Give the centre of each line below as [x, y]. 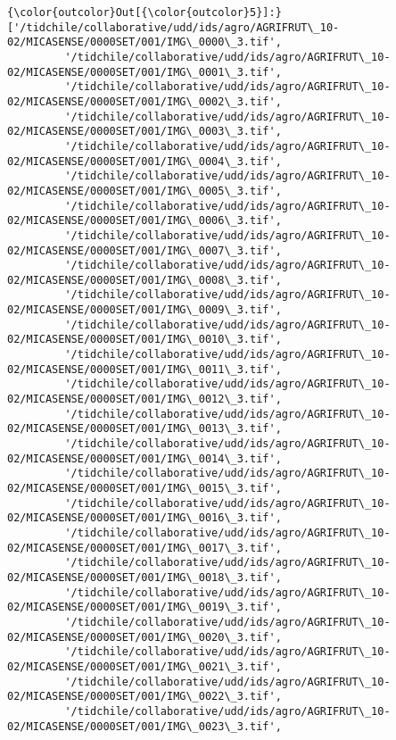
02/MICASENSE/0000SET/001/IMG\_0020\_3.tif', [144, 637]
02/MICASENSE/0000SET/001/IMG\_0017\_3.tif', [144, 548]
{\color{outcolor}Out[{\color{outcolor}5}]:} [144, 12]
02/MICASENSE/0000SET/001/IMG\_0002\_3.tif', [144, 101]
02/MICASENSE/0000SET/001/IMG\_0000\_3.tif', [144, 42]
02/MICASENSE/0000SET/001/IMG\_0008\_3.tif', [144, 280]
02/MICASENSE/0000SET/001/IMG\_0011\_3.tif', [144, 369]
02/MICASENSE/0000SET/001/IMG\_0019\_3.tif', [144, 607]
